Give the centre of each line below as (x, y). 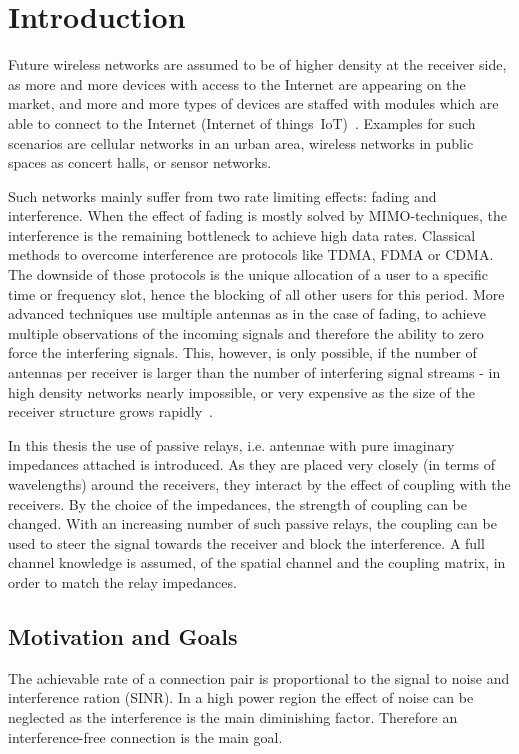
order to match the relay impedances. (122, 581)
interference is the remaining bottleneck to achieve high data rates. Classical (242, 234)
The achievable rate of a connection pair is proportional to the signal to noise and (259, 677)
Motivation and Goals (123, 635)
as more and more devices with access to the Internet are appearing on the (237, 83)
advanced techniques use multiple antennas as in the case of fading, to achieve (247, 313)
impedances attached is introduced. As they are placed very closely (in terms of (252, 464)
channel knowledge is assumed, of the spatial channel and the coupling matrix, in (257, 562)
